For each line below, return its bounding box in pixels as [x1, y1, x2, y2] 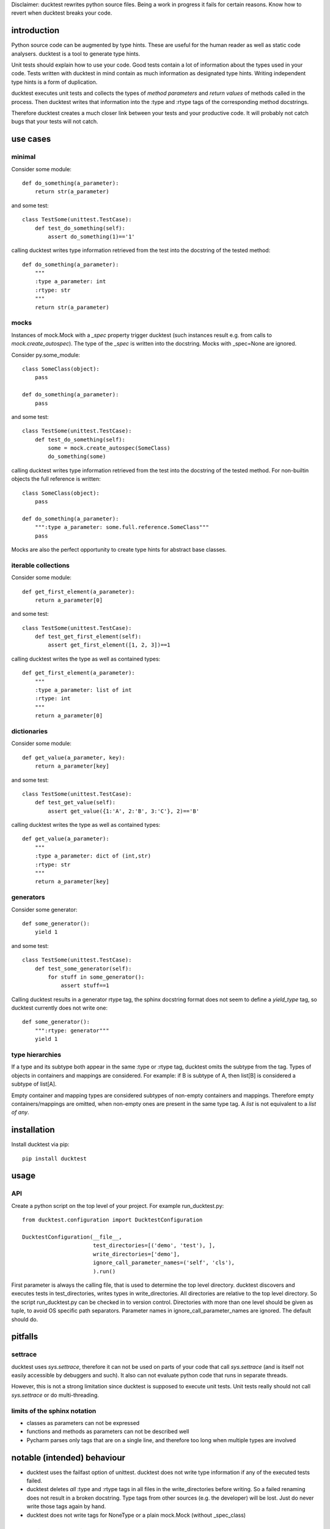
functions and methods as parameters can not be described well [26, 1428, 189, 1435]
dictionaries [11, 727, 48, 735]
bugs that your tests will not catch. [11, 118, 98, 125]
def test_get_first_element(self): [34, 633, 142, 640]
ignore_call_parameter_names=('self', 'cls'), [92, 1259, 235, 1266]
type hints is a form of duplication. [11, 78, 98, 86]
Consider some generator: [11, 906, 78, 913]
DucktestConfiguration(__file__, [22, 1233, 122, 1240]
